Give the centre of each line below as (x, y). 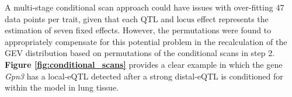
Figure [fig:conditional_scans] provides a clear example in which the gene (144, 64)
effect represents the (233, 18)
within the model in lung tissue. (62, 87)
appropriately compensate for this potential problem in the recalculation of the (146, 41)
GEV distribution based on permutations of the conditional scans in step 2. (140, 53)
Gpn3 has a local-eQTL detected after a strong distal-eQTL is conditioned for (144, 76)
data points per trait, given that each (72, 18)
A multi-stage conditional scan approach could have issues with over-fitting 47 (145, 7)
